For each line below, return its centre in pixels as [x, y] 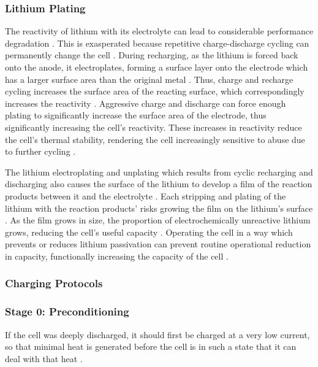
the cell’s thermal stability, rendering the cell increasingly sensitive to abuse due [155, 139]
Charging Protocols [54, 283]
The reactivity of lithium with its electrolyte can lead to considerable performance [159, 31]
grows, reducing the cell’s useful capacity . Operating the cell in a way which [149, 232]
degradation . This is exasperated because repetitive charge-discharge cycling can [157, 43]
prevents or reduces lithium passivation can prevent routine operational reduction [158, 244]
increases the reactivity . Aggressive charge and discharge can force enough [146, 103]
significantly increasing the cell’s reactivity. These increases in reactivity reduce [153, 127]
